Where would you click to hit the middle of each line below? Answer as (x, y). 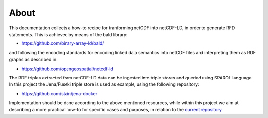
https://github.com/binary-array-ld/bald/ (63, 43)
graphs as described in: (33, 60)
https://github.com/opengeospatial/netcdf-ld (67, 69)
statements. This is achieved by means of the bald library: (68, 34)
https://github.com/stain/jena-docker (60, 93)
